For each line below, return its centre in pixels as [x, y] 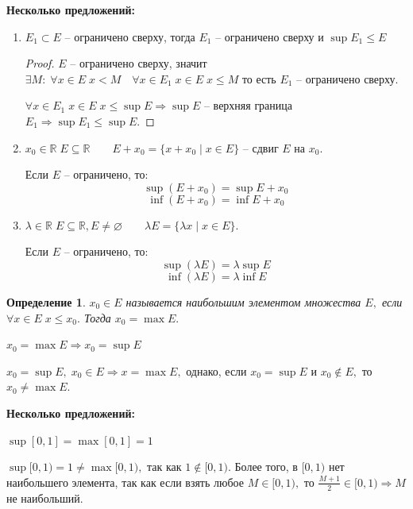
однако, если [216, 370]
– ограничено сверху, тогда [130, 36]
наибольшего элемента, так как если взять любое [125, 482]
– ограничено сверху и [270, 36]
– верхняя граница [248, 105]
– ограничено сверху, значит [139, 63]
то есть [259, 78]
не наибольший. [45, 497]
